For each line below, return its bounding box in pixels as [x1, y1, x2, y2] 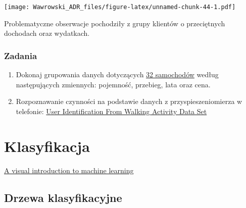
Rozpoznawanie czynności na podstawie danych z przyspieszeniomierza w [16, 96, 242, 107]
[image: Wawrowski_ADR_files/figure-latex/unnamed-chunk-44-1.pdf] [4, 4, 236, 11]
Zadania [4, 49, 37, 62]
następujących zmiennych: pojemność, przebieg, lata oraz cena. [16, 79, 211, 89]
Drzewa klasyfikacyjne [4, 189, 122, 205]
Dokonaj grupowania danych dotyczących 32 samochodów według [16, 69, 219, 80]
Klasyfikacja [4, 135, 90, 156]
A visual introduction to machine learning [4, 165, 134, 175]
